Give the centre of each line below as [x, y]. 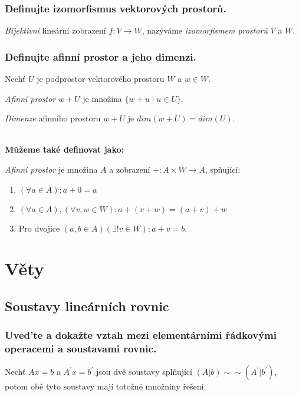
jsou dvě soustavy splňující [144, 372]
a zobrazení [130, 169]
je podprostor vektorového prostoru [101, 79]
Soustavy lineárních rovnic [87, 306]
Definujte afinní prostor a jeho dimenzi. [101, 56]
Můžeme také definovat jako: [64, 149]
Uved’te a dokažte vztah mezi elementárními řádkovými [141, 335]
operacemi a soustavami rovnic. [81, 349]
